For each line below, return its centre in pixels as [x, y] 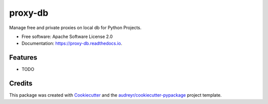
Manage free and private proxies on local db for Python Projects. [75, 28]
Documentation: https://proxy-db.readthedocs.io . [72, 43]
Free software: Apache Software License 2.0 [67, 36]
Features [23, 57]
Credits [21, 84]
